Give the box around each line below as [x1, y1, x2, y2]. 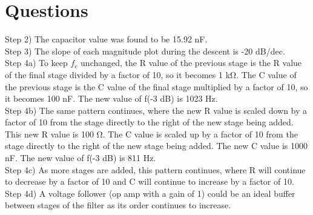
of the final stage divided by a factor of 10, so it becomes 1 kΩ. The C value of [5, 68, 297, 81]
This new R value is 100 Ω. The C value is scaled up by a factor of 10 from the [5, 127, 298, 140]
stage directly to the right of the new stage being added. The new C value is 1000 [5, 139, 308, 152]
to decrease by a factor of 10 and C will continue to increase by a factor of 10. [5, 175, 294, 188]
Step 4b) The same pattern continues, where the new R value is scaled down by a [5, 104, 308, 116]
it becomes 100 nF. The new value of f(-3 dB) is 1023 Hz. [5, 92, 218, 105]
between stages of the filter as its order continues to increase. [5, 199, 231, 211]
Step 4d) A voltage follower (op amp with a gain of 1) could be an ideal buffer [5, 187, 295, 199]
